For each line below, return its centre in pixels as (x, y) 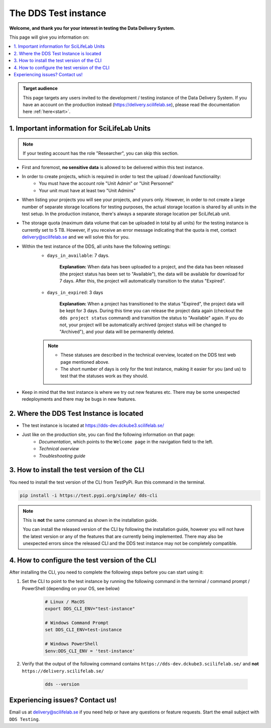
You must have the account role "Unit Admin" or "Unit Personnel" (106, 184)
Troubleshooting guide (62, 456)
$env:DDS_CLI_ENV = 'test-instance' (90, 651)
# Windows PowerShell (72, 644)
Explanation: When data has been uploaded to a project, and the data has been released (151, 267)
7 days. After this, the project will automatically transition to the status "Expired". (143, 281)
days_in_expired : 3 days (75, 292)
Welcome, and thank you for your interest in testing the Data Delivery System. (92, 28)
